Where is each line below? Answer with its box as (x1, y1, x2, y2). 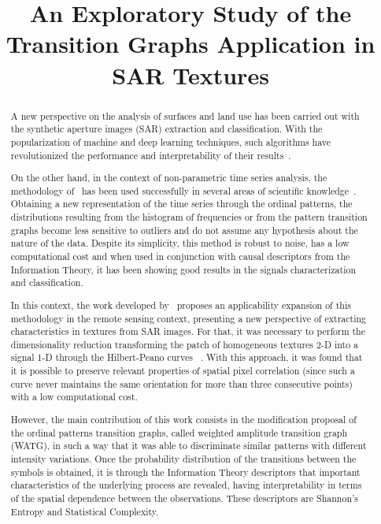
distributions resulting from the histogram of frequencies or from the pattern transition (10, 210, 368, 224)
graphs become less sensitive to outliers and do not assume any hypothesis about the (10, 223, 358, 236)
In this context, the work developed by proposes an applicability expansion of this (10, 298, 351, 311)
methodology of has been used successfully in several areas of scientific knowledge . (10, 184, 357, 197)
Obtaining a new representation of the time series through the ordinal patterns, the (10, 197, 353, 210)
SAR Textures (112, 58, 269, 91)
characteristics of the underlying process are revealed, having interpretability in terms (10, 478, 362, 492)
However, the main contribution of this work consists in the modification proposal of (10, 413, 357, 426)
